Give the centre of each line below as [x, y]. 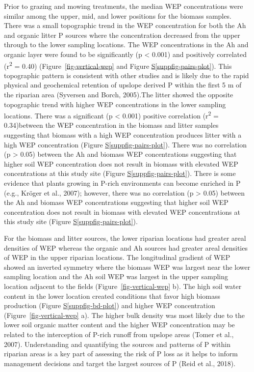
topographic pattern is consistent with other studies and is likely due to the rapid [127, 75]
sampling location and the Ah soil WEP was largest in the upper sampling [116, 276]
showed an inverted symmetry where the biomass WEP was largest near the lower [127, 267]
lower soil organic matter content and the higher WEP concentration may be [119, 325]
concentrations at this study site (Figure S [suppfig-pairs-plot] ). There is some [120, 173]
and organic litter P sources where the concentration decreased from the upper [122, 35]
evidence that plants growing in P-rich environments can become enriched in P [122, 183]
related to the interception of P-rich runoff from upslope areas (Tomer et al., [119, 334]
